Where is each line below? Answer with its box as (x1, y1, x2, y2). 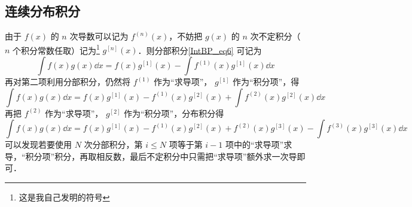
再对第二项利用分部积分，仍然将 (5, 75, 130, 88)
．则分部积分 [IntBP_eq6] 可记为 (138, 44, 262, 56)
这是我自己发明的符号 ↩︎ (19, 191, 110, 203)
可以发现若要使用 (5, 138, 72, 151)
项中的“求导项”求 (225, 138, 292, 151)
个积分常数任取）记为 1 (13, 42, 100, 56)
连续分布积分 (5, 2, 80, 20)
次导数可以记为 (69, 30, 129, 42)
